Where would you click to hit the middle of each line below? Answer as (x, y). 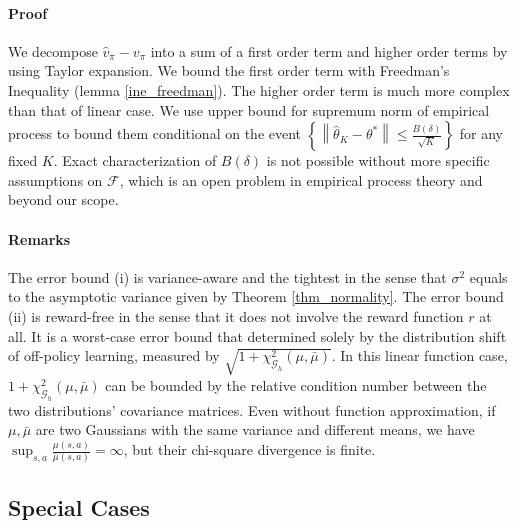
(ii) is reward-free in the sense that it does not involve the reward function (236, 315)
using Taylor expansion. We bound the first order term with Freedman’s (229, 70)
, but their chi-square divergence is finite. (249, 449)
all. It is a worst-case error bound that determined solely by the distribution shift (257, 335)
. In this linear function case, (419, 355)
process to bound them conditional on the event (155, 133)
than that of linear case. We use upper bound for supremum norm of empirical (249, 109)
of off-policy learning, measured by (114, 355)
